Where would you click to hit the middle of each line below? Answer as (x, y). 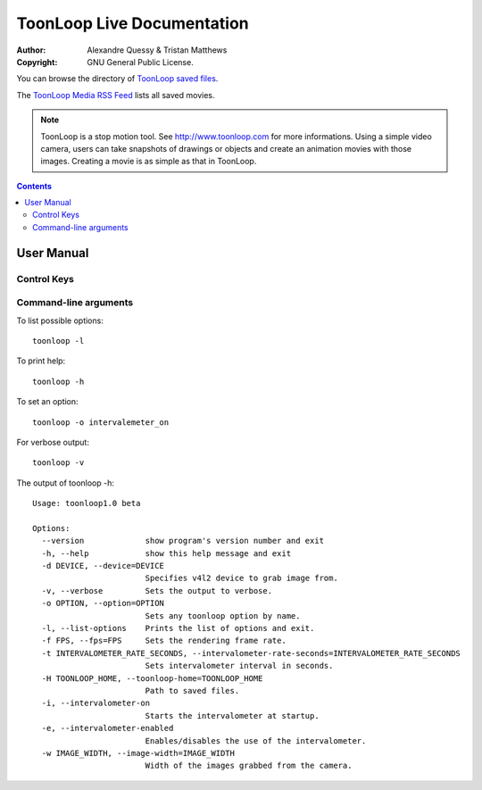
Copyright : (37, 62)
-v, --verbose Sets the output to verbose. (157, 590)
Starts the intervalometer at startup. (233, 715)
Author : (31, 50)
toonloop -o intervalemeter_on (101, 422)
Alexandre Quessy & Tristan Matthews (157, 50)
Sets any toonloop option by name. (223, 615)
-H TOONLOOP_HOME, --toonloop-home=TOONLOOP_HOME (152, 678)
